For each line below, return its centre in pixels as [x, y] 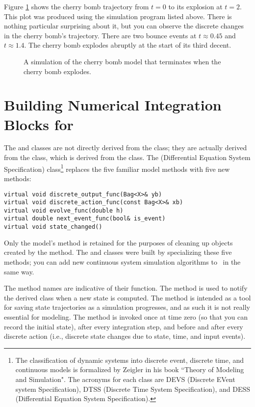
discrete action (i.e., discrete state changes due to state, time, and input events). [125, 336]
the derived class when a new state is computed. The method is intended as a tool [127, 297]
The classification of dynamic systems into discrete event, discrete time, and [130, 360]
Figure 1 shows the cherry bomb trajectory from [76, 6]
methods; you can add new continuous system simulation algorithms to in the [122, 261]
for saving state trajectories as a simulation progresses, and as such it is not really [127, 307]
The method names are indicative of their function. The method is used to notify [126, 288]
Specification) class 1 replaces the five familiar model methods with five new [117, 168]
